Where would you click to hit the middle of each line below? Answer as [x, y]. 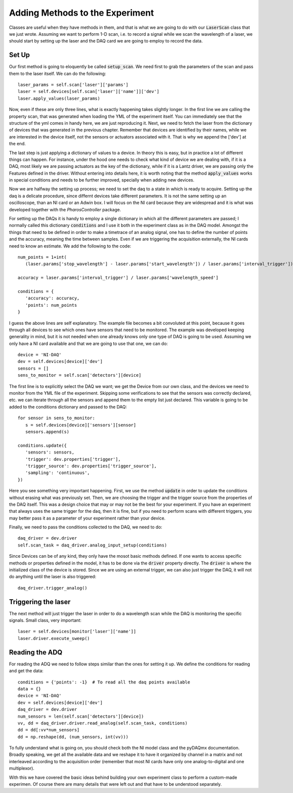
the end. [17, 144]
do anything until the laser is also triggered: [52, 577]
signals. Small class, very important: [45, 620]
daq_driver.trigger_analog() [52, 588]
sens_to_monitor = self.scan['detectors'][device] [80, 375]
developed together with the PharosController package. [65, 209]
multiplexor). [22, 769]
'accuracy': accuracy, [52, 298]
